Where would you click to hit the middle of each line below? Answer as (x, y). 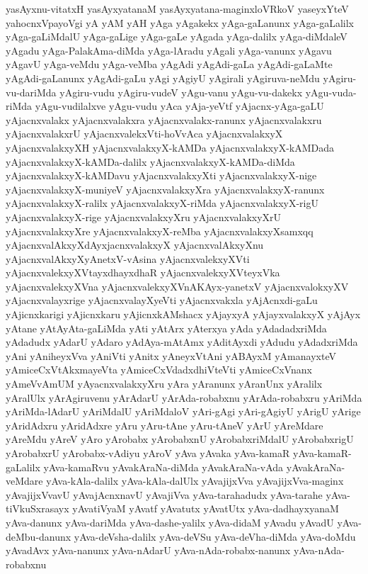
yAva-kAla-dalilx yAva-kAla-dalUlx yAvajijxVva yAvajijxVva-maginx (195, 481)
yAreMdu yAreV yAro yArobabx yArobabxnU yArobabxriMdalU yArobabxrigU (180, 439)
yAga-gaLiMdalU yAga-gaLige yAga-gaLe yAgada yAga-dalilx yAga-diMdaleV (177, 36)
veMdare (24, 481)
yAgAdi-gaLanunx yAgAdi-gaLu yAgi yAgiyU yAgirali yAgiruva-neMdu (163, 78)
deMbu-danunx (39, 536)
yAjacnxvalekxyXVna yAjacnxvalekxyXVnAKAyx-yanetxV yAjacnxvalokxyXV (177, 286)
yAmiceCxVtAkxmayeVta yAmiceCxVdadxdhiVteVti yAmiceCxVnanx (159, 370)
